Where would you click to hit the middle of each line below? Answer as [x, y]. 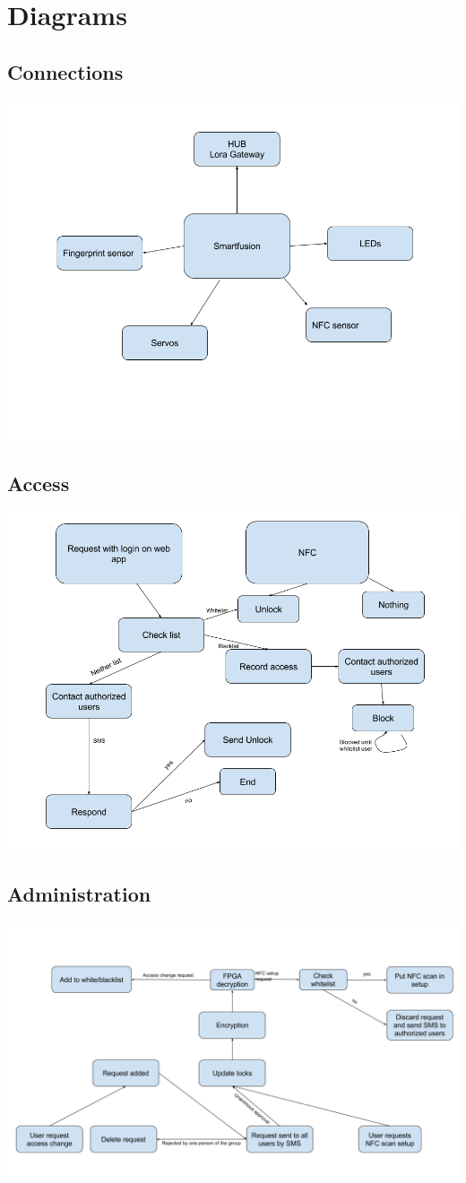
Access [39, 483]
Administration [79, 894]
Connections [65, 71]
